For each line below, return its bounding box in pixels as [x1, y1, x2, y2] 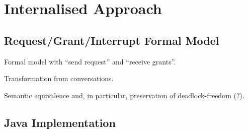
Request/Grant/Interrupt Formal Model [4, 32, 219, 48]
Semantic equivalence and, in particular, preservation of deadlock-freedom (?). [4, 90, 244, 100]
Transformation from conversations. [4, 73, 114, 84]
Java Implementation [4, 114, 116, 130]
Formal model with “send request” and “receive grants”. [4, 56, 176, 66]
